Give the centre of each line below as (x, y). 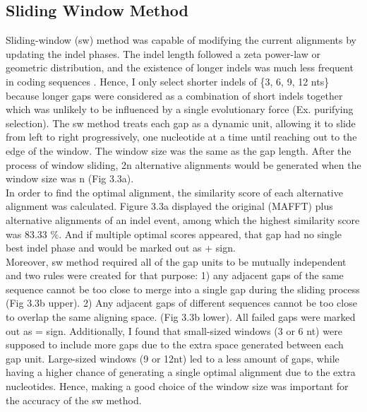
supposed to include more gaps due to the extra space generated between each (175, 345)
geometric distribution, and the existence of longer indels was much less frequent (180, 67)
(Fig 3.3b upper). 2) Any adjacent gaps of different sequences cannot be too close (181, 303)
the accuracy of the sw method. (74, 400)
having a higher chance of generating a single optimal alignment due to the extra (181, 372)
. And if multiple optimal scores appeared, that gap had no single (200, 234)
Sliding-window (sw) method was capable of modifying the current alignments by (181, 40)
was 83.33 (26, 234)
